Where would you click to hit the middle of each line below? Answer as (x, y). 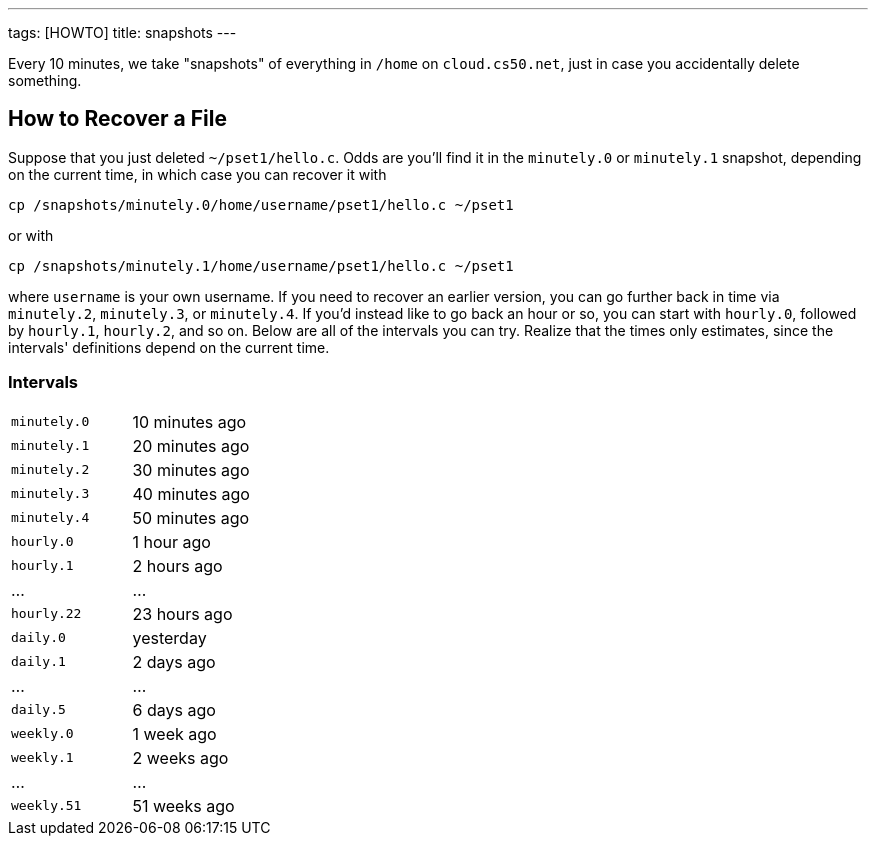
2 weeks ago (180, 757)
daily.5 (38, 710)
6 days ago (174, 709)
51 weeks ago (183, 805)
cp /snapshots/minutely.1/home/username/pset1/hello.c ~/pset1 (261, 265)
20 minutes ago (191, 445)
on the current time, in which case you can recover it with (197, 174)
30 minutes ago (191, 469)
